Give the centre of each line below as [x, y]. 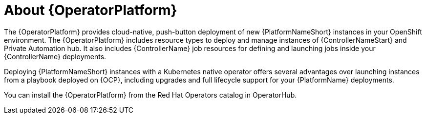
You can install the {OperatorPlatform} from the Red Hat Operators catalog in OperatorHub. [150, 95]
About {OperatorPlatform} [91, 10]
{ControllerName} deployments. [55, 56]
